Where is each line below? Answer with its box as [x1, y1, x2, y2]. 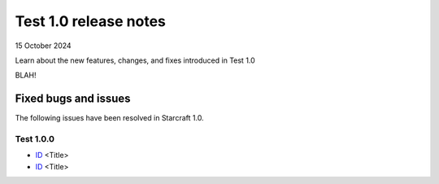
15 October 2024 [15, 41, 72, 50]
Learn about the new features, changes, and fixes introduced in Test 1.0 [15, 55, 255, 65]
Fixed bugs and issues [15, 92, 131, 106]
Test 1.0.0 [15, 134, 55, 144]
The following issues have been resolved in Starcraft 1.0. [15, 113, 204, 123]
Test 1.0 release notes [15, 12, 166, 30]
